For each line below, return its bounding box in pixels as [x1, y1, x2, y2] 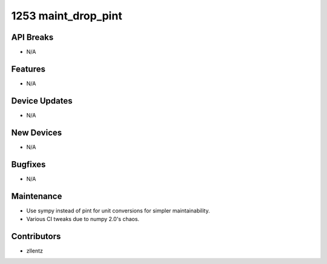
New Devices [11, 127, 62, 137]
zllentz [26, 247, 44, 254]
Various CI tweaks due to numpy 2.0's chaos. [26, 215, 139, 222]
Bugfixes [11, 159, 46, 170]
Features [11, 64, 45, 74]
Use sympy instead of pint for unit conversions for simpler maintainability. [26, 206, 210, 214]
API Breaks [11, 32, 54, 42]
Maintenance [11, 191, 62, 201]
